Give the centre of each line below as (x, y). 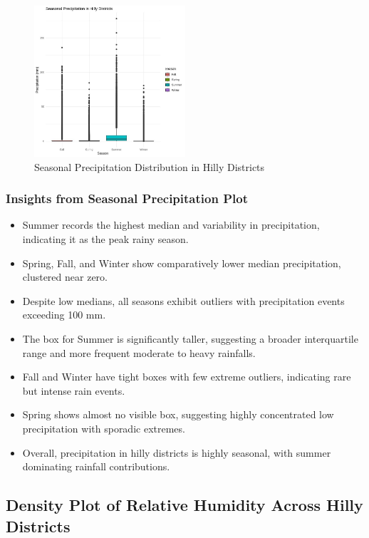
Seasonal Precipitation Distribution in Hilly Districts (150, 166)
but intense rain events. (74, 390)
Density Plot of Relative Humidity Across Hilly (184, 505)
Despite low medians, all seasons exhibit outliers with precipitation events (183, 300)
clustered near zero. (65, 277)
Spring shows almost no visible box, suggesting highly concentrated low (178, 414)
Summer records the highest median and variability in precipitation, (171, 225)
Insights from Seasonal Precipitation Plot (127, 198)
